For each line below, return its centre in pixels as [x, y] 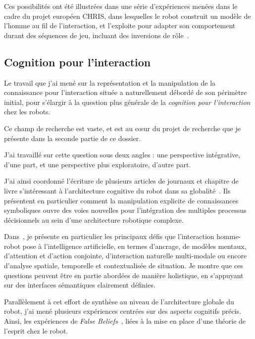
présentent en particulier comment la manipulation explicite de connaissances [121, 200]
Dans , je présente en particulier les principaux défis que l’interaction [109, 236]
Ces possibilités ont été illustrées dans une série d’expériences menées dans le [121, 6]
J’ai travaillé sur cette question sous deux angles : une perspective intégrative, [122, 155]
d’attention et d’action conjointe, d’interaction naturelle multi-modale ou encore [126, 256]
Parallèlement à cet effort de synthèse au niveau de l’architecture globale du [119, 301]
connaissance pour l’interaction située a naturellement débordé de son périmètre [126, 92]
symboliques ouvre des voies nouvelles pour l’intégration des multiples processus [125, 210]
